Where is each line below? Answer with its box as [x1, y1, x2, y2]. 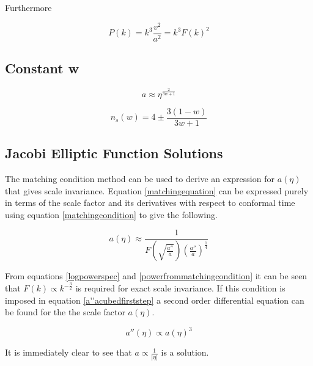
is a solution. [161, 346, 209, 359]
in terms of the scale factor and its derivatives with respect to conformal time [5, 196, 295, 209]
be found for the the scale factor [5, 306, 125, 318]
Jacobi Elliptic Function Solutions [5, 144, 223, 163]
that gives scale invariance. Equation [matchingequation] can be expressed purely [5, 184, 309, 197]
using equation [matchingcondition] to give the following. [5, 208, 218, 221]
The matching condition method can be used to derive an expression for [5, 172, 274, 185]
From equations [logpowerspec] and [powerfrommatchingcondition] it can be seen [5, 269, 307, 282]
